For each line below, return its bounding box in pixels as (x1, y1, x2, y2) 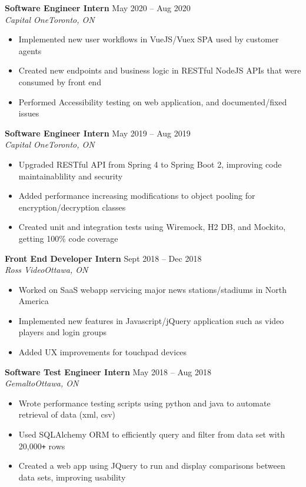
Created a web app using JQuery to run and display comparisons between (18, 459, 285, 472)
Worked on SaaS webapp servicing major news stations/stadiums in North (18, 283, 287, 295)
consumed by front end (18, 75, 101, 88)
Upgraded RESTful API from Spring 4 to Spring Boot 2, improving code (18, 158, 282, 170)
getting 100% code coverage (18, 232, 118, 244)
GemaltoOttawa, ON (5, 377, 79, 389)
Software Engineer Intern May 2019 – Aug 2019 (5, 126, 191, 139)
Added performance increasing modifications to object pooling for (18, 189, 255, 202)
